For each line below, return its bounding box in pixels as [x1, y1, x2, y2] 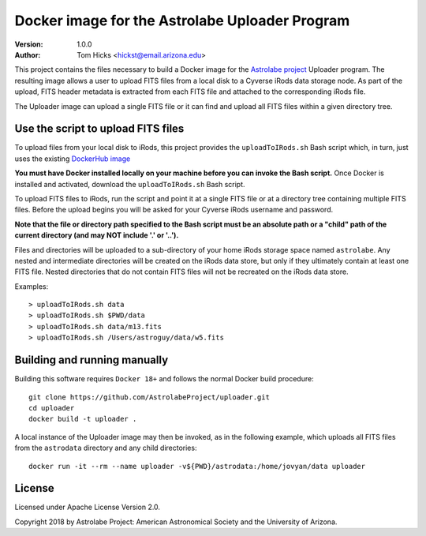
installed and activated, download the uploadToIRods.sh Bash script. [14, 179, 245, 189]
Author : [14, 50, 41, 59]
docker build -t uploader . [28, 414, 137, 424]
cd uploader [28, 403, 75, 412]
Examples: [14, 281, 49, 291]
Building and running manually [14, 354, 169, 367]
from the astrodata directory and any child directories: [14, 443, 197, 453]
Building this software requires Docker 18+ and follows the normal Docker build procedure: [14, 374, 315, 384]
